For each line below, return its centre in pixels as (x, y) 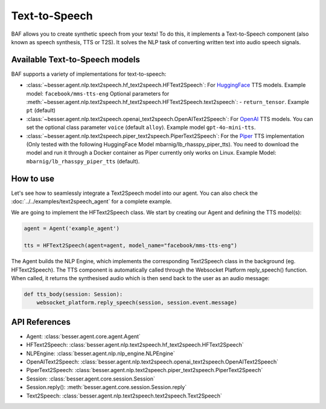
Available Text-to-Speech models (75, 60)
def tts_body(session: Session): (73, 294)
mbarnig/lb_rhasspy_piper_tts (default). (83, 161)
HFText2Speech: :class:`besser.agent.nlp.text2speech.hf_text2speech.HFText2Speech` (135, 345)
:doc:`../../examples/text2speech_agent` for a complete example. (91, 201)
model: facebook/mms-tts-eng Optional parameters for (98, 93)
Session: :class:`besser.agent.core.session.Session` (91, 379)
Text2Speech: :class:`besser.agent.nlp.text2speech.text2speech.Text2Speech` (124, 396)
